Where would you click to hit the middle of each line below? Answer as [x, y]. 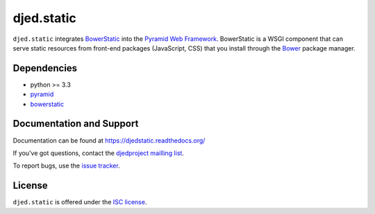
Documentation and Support [76, 124]
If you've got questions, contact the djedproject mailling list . [98, 153]
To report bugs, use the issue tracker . [67, 166]
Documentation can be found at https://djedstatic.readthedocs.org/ [109, 140]
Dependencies [45, 68]
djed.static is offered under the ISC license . [80, 202]
